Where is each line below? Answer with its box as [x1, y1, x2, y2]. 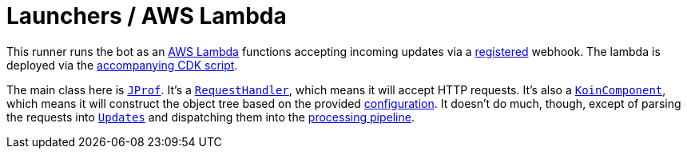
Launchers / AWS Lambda [6, 2, 287, 30]
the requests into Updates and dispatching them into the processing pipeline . [6, 109, 415, 124]
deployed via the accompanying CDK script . [6, 58, 238, 72]
